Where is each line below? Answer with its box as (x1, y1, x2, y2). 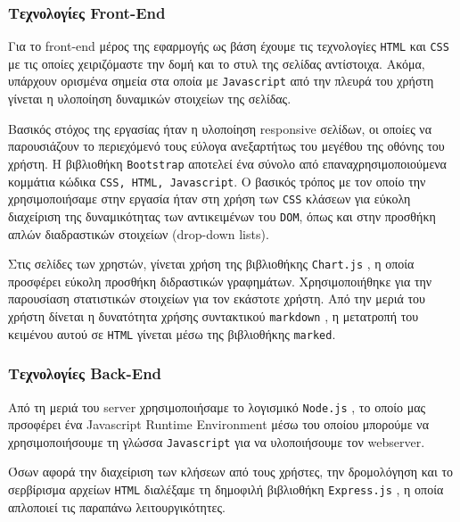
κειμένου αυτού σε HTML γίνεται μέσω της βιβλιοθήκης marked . (8, 324, 336, 343)
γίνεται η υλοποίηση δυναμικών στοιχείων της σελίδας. (8, 89, 292, 108)
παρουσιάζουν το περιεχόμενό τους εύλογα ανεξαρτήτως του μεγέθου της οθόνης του (8, 137, 445, 155)
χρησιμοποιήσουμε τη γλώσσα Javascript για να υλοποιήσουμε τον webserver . (8, 432, 425, 451)
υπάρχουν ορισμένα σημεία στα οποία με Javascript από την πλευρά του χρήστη (8, 71, 434, 90)
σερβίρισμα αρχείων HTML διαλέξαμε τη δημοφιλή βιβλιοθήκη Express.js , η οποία (8, 480, 444, 498)
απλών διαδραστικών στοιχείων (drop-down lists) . (8, 224, 269, 243)
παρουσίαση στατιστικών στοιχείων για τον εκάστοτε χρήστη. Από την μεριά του (8, 289, 425, 308)
